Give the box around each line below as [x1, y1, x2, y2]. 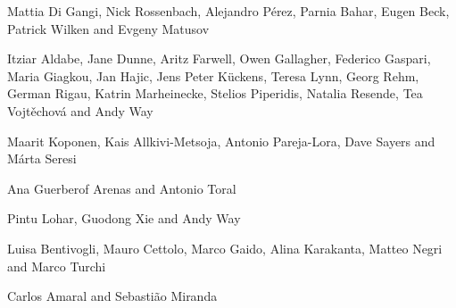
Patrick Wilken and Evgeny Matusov [7, 19, 210, 37]
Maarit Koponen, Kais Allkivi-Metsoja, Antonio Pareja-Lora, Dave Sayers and [7, 131, 435, 150]
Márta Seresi [7, 149, 77, 168]
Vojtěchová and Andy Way [7, 101, 153, 120]
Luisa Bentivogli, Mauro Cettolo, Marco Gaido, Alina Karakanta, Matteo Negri [7, 238, 443, 257]
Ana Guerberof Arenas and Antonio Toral [7, 179, 236, 197]
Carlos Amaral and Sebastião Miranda [7, 287, 218, 305]
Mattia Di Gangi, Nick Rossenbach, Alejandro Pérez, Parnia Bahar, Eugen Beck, [7, 2, 450, 20]
